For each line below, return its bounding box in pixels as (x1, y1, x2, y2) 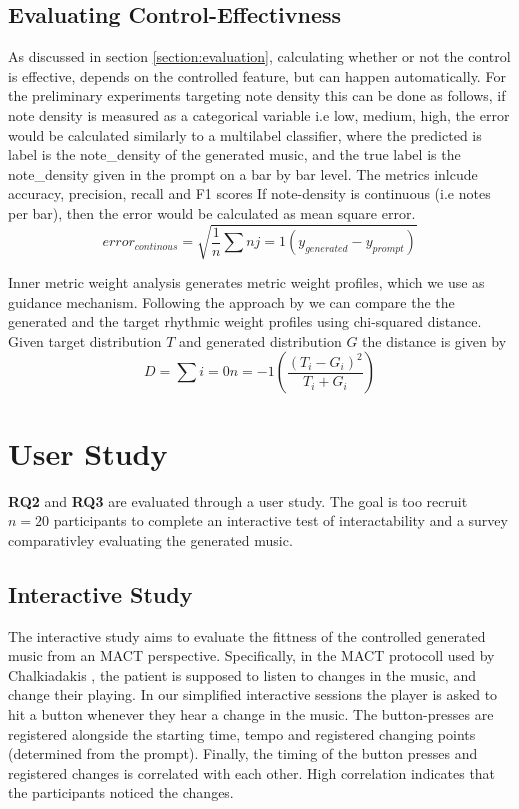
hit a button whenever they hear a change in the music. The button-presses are (8, 703, 494, 724)
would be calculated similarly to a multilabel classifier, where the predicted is (8, 124, 482, 145)
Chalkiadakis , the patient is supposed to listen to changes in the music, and (8, 664, 476, 685)
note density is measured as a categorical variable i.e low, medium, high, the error (8, 104, 510, 125)
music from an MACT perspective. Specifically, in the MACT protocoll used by (8, 645, 495, 666)
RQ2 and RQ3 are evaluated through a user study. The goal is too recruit (8, 490, 468, 511)
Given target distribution (8, 330, 162, 351)
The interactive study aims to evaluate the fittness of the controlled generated (8, 625, 486, 646)
